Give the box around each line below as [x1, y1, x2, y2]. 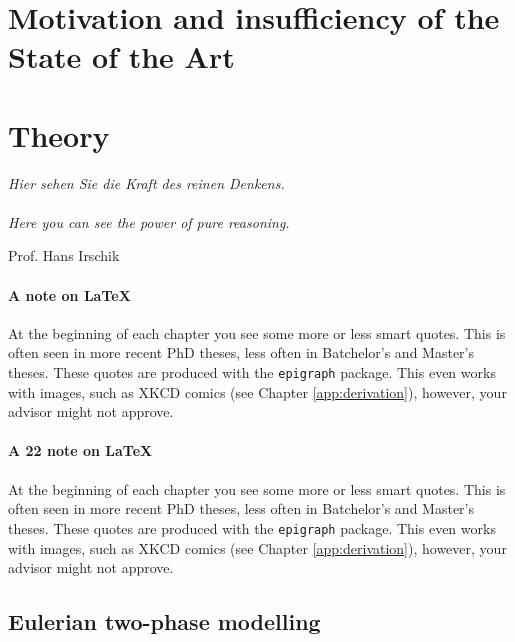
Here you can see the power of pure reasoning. [8, 211, 290, 232]
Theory [8, 114, 110, 155]
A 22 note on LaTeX [8, 440, 153, 461]
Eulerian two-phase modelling [8, 606, 321, 637]
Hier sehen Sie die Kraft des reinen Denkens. [8, 172, 285, 193]
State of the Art [8, 36, 235, 77]
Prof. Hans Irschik [8, 245, 120, 266]
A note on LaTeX [8, 284, 131, 305]
